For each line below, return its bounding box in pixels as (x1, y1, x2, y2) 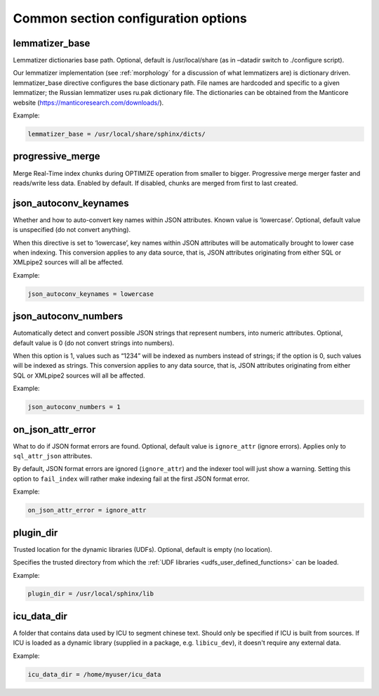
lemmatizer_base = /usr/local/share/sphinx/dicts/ (27, 130, 206, 138)
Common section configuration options (13, 11, 247, 26)
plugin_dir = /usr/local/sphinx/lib (27, 590, 154, 598)
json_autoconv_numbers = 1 (27, 403, 121, 411)
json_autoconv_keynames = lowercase (27, 290, 154, 298)
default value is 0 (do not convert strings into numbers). (13, 338, 175, 347)
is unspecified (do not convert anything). (13, 226, 131, 234)
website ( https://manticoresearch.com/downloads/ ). (13, 98, 164, 107)
